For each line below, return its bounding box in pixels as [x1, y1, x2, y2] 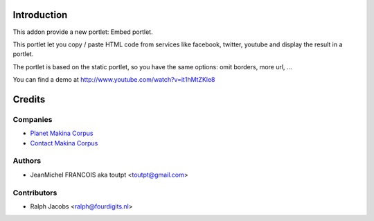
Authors [12, 156, 42, 166]
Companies [12, 114, 53, 124]
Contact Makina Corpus [30, 139, 98, 147]
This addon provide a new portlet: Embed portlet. [12, 28, 153, 36]
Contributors [12, 188, 57, 197]
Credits [12, 94, 46, 105]
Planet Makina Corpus [30, 129, 93, 138]
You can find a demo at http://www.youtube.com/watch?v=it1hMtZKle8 [12, 76, 215, 84]
